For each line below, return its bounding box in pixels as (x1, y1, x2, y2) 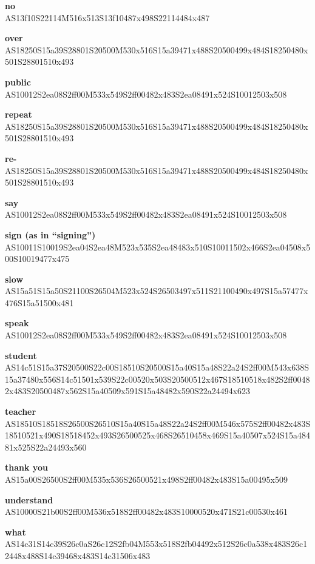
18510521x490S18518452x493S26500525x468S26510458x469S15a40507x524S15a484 (5, 429, 310, 441)
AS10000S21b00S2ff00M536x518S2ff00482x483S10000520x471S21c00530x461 (5, 505, 288, 518)
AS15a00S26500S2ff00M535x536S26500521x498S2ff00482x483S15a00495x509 (5, 473, 288, 485)
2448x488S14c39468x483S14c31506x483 (5, 549, 151, 562)
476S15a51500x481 (5, 296, 74, 309)
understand (5, 493, 53, 506)
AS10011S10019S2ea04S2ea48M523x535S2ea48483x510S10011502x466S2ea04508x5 (5, 240, 311, 253)
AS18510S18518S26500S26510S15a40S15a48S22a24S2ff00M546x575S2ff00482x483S (5, 417, 311, 429)
